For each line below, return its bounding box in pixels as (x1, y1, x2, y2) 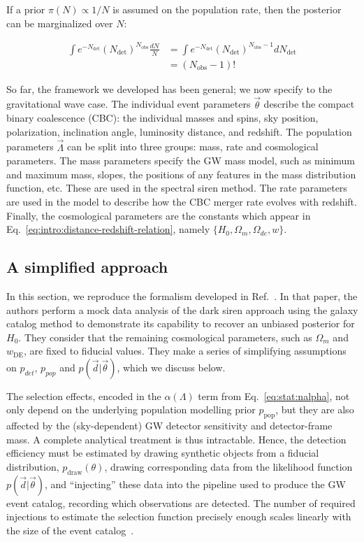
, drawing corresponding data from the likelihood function (104, 459, 353, 474)
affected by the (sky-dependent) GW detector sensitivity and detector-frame (6, 418, 333, 433)
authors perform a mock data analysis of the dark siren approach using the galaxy (6, 302, 358, 317)
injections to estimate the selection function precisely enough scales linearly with (6, 509, 351, 524)
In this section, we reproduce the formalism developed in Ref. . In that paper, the (6, 288, 358, 303)
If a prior (6, 2, 45, 16)
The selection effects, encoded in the (6, 388, 161, 403)
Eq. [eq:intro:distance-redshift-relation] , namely (6, 222, 210, 236)
